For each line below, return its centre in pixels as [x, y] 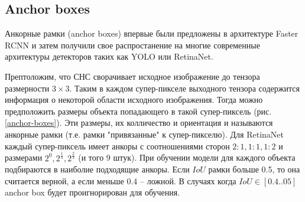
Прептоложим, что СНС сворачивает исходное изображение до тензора [132, 76]
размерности [27, 88]
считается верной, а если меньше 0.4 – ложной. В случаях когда [121, 180]
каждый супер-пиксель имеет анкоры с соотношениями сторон [117, 146]
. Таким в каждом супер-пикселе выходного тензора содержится [184, 88]
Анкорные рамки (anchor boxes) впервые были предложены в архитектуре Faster [152, 33]
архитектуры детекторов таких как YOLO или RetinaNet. [109, 56]
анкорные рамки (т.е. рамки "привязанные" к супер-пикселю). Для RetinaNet [144, 134]
